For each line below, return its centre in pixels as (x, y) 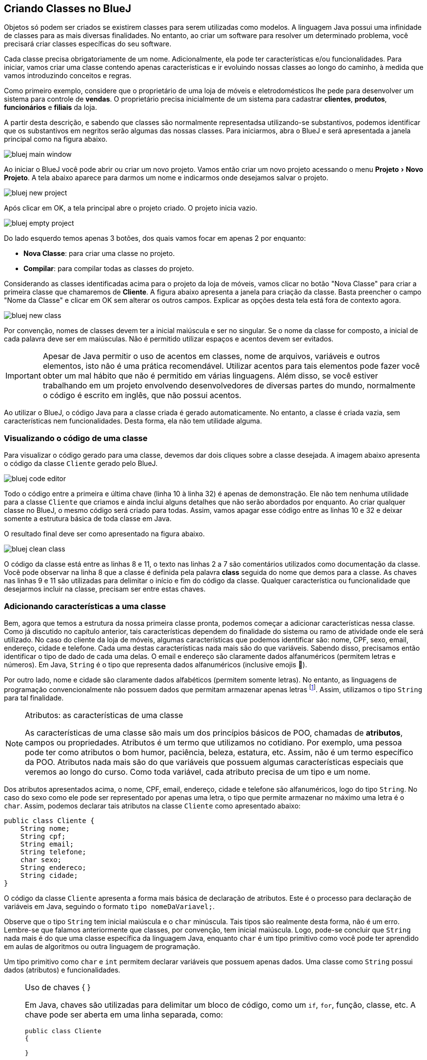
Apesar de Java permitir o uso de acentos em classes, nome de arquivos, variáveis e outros (211, 356)
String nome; (45, 828)
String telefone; (53, 852)
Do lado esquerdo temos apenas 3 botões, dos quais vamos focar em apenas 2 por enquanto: (155, 238)
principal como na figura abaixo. (56, 139)
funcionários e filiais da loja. (51, 107)
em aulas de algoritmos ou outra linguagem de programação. (102, 946)
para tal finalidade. (34, 698)
